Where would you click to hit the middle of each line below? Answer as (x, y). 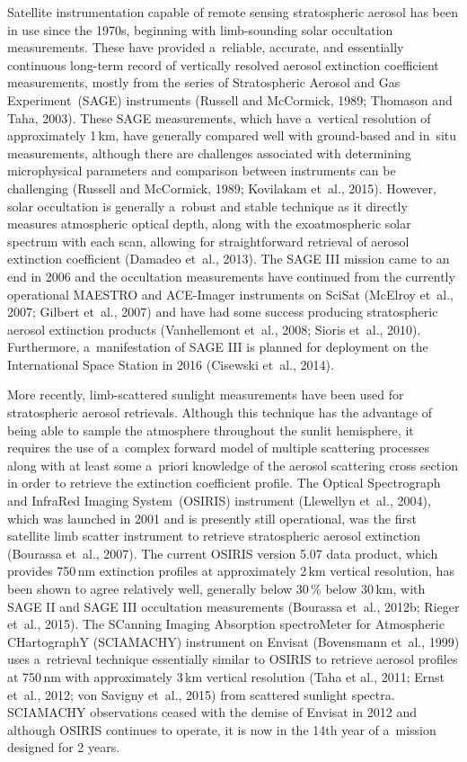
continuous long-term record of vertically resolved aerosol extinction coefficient (223, 64)
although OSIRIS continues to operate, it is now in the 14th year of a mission (222, 729)
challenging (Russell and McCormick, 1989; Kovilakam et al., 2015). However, (222, 188)
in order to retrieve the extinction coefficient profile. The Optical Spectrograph (224, 483)
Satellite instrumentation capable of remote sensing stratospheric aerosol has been (233, 12)
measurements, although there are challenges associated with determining (209, 152)
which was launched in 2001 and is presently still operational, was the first (212, 518)
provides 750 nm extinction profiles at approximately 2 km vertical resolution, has (231, 571)
